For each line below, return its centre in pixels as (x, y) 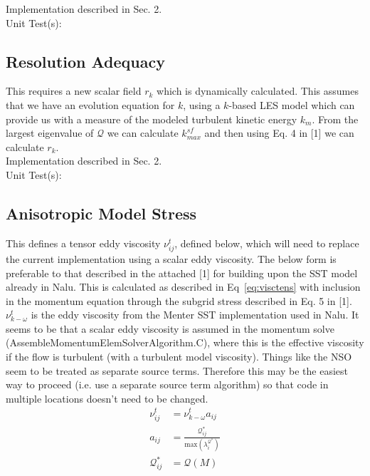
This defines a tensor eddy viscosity (83, 243)
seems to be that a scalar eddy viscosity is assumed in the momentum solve (170, 328)
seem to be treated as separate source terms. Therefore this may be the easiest (177, 370)
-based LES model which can (292, 104)
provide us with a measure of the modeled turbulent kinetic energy (152, 119)
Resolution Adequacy (85, 61)
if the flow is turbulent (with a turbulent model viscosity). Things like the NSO (179, 357)
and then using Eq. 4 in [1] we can (279, 133)
